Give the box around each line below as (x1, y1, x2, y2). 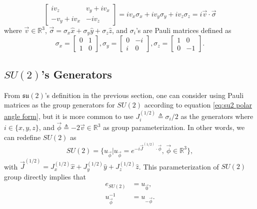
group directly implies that (4, 171, 86, 181)
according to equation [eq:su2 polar (144, 99, 252, 110)
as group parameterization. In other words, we (103, 122, 245, 132)
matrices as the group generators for (4, 99, 115, 110)
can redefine (4, 131, 41, 142)
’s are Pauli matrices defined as (135, 25, 231, 35)
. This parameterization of (138, 161, 219, 171)
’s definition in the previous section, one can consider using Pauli (44, 89, 244, 100)
